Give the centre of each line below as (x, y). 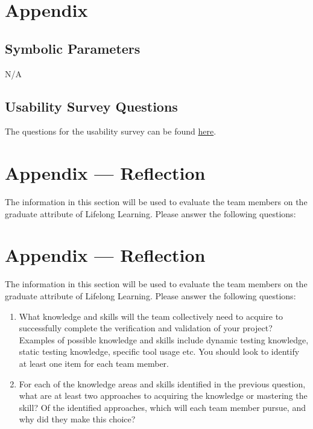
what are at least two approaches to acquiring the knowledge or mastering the (163, 396)
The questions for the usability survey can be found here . (111, 131)
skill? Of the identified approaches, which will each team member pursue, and (162, 407)
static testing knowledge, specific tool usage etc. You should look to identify (159, 351)
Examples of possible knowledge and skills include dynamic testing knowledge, (164, 339)
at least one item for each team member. (94, 363)
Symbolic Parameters (73, 48)
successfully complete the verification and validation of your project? (146, 328)
